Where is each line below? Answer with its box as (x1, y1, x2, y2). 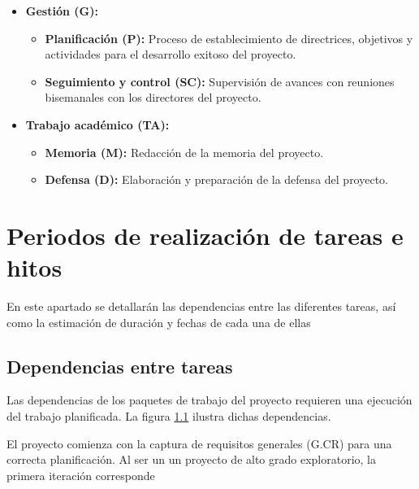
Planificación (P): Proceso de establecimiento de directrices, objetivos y (45, 29, 413, 46)
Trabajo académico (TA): (25, 116, 170, 133)
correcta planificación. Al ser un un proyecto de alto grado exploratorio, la (6, 451, 376, 468)
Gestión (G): (25, 2, 98, 19)
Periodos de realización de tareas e (6, 218, 404, 251)
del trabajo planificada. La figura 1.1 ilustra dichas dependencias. (6, 408, 331, 425)
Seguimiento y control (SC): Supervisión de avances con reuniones (45, 72, 395, 90)
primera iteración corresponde (6, 466, 155, 483)
